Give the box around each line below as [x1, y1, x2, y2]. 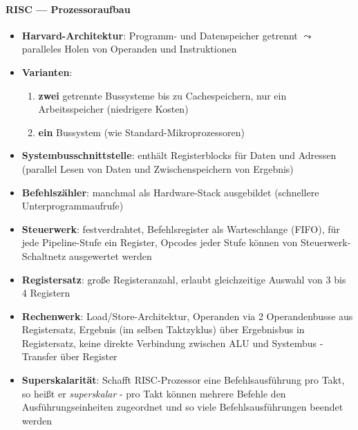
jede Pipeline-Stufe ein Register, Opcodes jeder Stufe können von [21, 235, 298, 250]
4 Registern [21, 286, 70, 300]
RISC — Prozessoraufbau [6, 1, 131, 16]
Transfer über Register [21, 349, 117, 364]
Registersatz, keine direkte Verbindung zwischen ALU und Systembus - [21, 335, 323, 350]
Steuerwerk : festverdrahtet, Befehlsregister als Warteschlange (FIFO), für [21, 221, 340, 236]
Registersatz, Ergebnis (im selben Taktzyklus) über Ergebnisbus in [21, 322, 305, 337]
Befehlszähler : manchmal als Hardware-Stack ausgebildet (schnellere [21, 185, 319, 199]
